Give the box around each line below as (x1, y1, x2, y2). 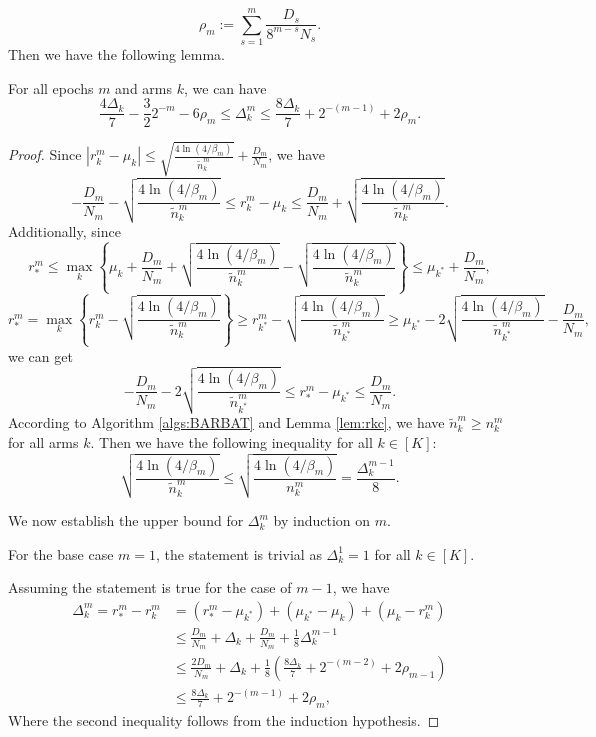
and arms (115, 77, 173, 98)
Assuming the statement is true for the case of (8, 577, 292, 598)
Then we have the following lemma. (8, 44, 225, 65)
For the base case (8, 543, 114, 564)
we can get (8, 345, 73, 366)
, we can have (183, 77, 267, 98)
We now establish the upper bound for (8, 510, 244, 531)
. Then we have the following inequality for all (90, 431, 373, 452)
